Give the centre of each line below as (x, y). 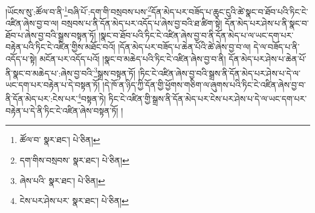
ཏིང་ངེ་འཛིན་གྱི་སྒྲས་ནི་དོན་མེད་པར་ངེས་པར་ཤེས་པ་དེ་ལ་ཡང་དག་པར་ (208, 99)
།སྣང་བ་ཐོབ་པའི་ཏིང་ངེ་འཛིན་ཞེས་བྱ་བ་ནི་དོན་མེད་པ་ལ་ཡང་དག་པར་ (196, 35)
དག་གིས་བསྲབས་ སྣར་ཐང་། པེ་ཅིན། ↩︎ (74, 160)
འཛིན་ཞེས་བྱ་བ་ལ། (32, 23)
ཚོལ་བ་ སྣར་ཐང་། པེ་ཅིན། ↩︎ (60, 140)
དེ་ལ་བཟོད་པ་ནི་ (277, 47)
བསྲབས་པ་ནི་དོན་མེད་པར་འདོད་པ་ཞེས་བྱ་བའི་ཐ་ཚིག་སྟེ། (142, 23)
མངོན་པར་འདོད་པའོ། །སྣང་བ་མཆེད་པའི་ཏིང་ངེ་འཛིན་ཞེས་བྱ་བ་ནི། (133, 59)
